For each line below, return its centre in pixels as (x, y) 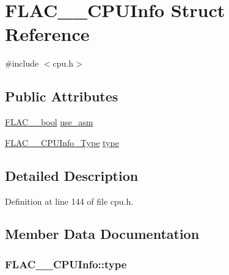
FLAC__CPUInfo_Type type (62, 142)
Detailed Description (72, 175)
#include (22, 63)
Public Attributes (62, 96)
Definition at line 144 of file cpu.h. (69, 201)
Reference (47, 34)
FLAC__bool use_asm (49, 122)
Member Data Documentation (102, 234)
